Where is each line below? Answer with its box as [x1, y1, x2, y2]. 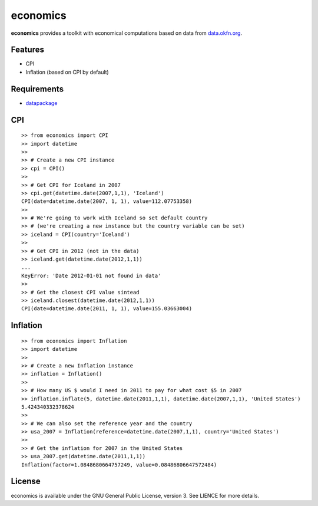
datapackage [25, 99, 58, 106]
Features [11, 45, 44, 55]
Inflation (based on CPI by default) [25, 68, 109, 75]
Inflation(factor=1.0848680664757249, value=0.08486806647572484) [21, 461, 217, 468]
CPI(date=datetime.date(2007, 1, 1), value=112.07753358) [21, 198, 193, 205]
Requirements [11, 84, 64, 94]
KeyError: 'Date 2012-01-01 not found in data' [21, 272, 161, 279]
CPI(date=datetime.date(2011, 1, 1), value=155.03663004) [21, 305, 193, 312]
